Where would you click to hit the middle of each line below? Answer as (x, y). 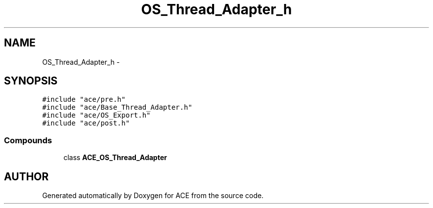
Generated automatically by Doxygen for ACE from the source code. (153, 196)
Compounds (28, 140)
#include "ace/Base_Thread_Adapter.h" (117, 107)
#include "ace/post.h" (86, 123)
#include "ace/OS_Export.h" (96, 115)
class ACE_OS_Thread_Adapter (115, 158)
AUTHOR (26, 176)
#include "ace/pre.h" (84, 100)
